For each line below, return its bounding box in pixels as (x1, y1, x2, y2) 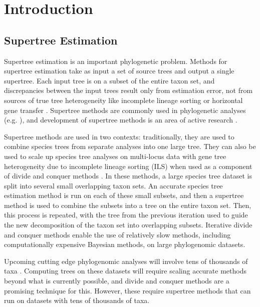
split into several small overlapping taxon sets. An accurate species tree (4, 180, 223, 190)
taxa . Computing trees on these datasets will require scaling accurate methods (4, 265, 246, 276)
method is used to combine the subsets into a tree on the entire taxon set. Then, (4, 199, 251, 210)
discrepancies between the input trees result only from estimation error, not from (4, 85, 253, 95)
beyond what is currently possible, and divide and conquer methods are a (4, 275, 229, 286)
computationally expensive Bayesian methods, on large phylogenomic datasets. (4, 239, 245, 249)
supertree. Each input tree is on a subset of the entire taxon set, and (4, 75, 215, 85)
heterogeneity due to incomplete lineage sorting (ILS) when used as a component (4, 160, 252, 171)
